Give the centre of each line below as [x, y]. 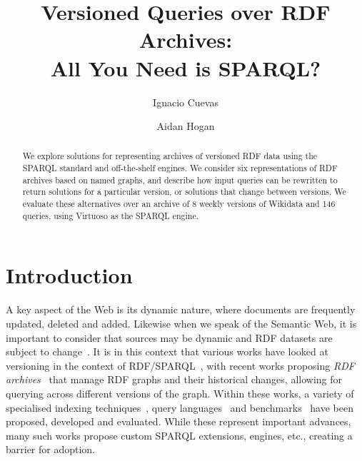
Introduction [69, 275]
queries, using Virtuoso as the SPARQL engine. [111, 215]
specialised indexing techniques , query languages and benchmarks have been [180, 407]
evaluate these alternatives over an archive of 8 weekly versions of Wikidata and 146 [179, 204]
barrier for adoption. [51, 449]
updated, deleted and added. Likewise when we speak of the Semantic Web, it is [181, 323]
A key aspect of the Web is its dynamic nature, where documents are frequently [181, 309]
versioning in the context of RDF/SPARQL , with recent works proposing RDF [180, 365]
